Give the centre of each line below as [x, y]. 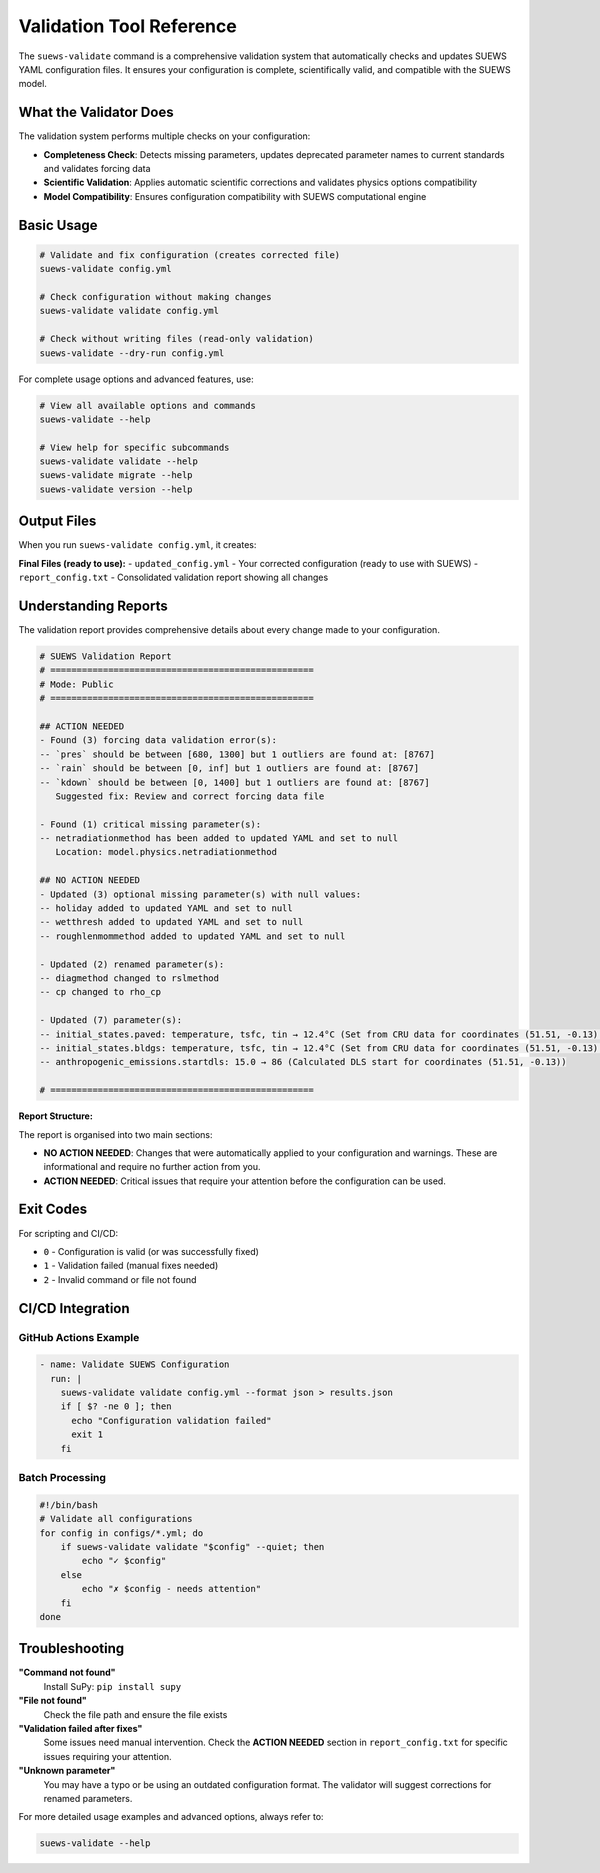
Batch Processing [62, 1478]
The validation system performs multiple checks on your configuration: [164, 136]
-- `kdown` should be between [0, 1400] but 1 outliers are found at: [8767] [234, 782]
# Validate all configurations [116, 1519]
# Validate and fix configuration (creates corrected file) [190, 254]
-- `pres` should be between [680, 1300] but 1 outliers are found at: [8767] [237, 754]
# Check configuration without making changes [155, 296]
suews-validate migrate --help [116, 475]
